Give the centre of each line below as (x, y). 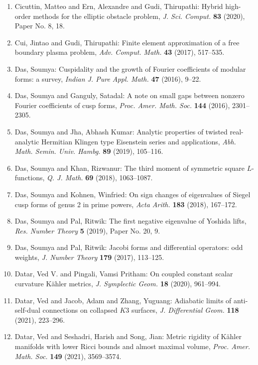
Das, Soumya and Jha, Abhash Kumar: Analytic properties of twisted (121, 131)
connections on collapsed (80, 310)
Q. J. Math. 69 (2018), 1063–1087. (100, 178)
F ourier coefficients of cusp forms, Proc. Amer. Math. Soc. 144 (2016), (122, 105)
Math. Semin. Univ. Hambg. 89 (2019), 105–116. (89, 151)
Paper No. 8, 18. (40, 26)
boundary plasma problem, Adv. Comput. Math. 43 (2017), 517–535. (120, 52)
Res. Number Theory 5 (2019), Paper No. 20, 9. (87, 230)
